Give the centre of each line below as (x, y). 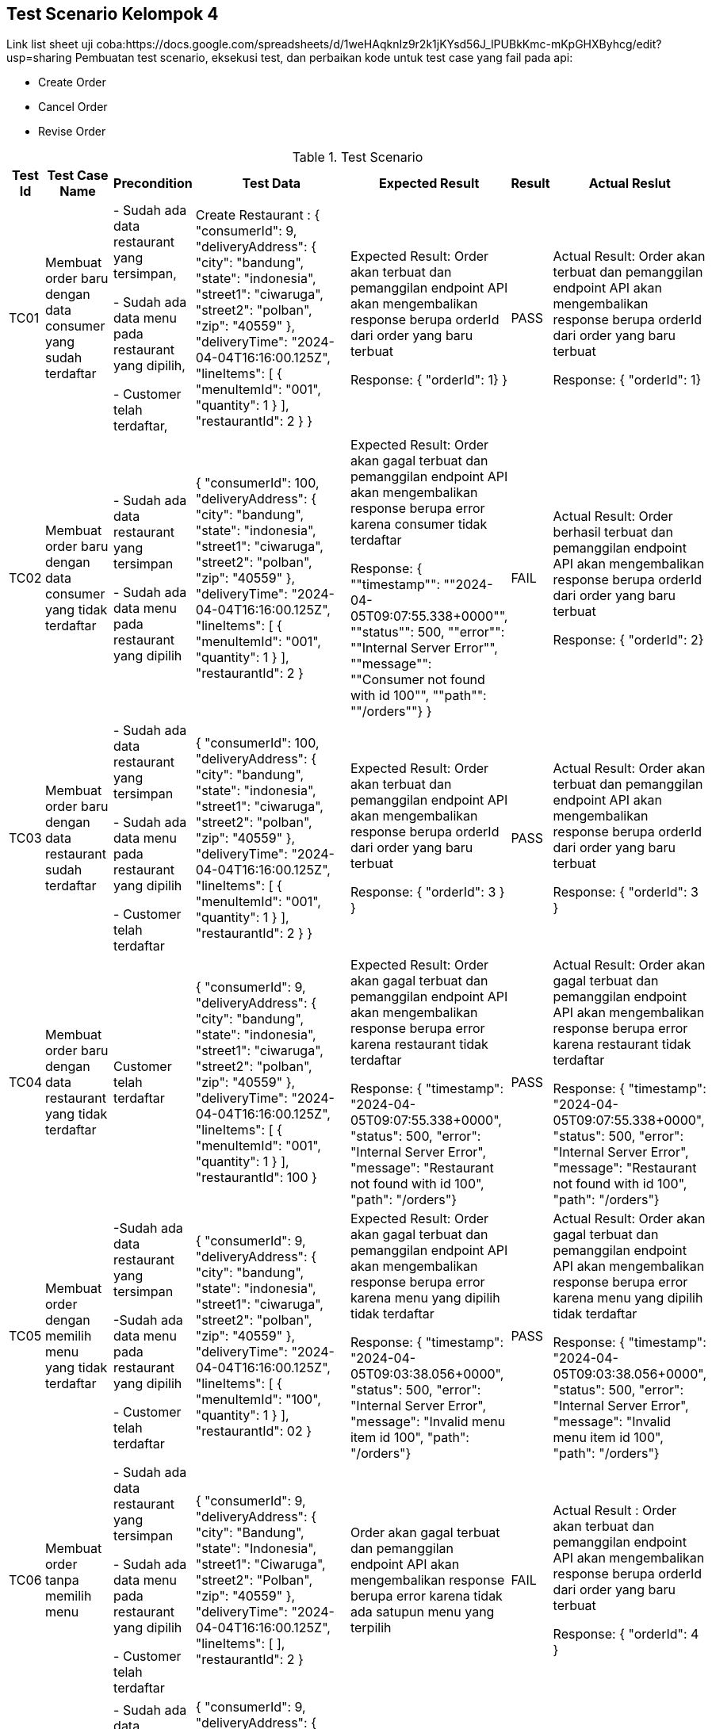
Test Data (272, 184)
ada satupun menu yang (422, 1612)
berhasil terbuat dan (613, 532)
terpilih (371, 1628)
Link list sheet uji (50, 44)
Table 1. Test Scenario (358, 157)
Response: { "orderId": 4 (626, 1634)
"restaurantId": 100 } (256, 1178)
